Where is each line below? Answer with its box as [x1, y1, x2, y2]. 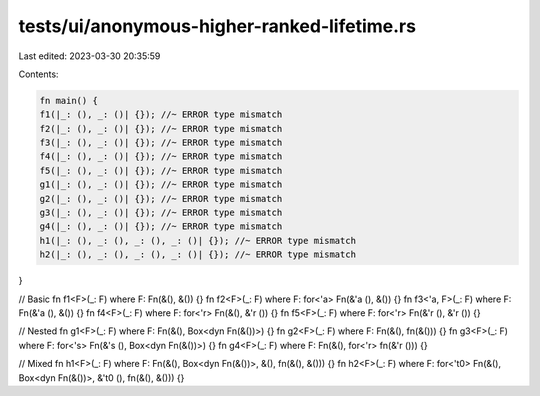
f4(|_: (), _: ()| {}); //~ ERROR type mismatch [39, 151, 283, 162]
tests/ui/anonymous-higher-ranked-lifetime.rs [18, 15, 417, 37]
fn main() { [39, 95, 99, 106]
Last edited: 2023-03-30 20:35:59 [18, 50, 161, 62]
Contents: [18, 68, 59, 80]
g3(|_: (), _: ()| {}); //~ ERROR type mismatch [39, 207, 283, 219]
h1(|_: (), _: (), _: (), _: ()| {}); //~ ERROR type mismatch [39, 235, 357, 246]
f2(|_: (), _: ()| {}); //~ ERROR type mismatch [39, 123, 283, 134]
